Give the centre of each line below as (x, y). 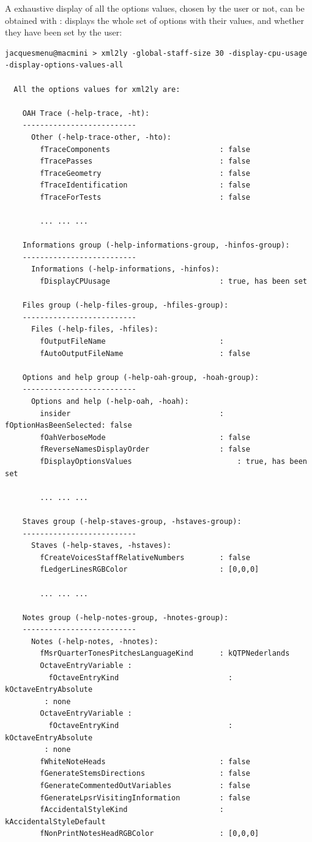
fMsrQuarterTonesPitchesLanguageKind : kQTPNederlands (165, 654)
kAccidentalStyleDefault (55, 821)
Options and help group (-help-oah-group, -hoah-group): (141, 377)
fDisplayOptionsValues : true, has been (173, 461)
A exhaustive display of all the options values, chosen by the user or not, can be (155, 8)
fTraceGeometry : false (145, 173)
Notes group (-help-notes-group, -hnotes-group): (125, 617)
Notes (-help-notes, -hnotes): (95, 641)
